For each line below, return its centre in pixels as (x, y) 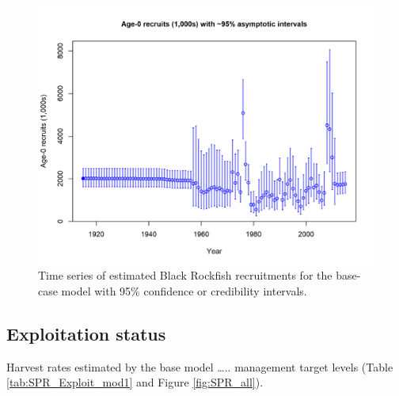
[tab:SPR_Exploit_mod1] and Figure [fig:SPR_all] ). (135, 382)
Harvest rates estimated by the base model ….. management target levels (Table (200, 366)
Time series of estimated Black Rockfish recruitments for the (185, 275)
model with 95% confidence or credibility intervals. (184, 291)
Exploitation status (86, 334)
